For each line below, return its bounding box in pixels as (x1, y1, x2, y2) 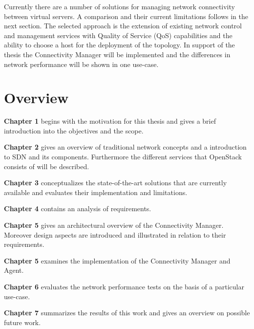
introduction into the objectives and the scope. (4, 125, 144, 135)
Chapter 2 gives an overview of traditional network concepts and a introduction (4, 142, 247, 152)
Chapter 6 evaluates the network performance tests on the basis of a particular (4, 282, 244, 291)
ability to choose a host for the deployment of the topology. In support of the (4, 40, 235, 50)
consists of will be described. (4, 161, 89, 171)
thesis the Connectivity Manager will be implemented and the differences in (4, 49, 231, 59)
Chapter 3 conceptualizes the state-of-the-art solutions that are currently (4, 177, 227, 188)
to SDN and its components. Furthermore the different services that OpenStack (4, 152, 242, 162)
